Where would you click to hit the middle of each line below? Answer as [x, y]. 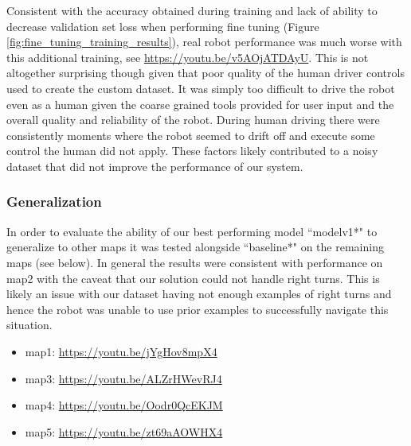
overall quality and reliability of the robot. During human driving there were [193, 120]
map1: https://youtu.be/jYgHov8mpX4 [121, 351]
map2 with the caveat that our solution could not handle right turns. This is [193, 278]
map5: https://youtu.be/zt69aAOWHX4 [124, 431]
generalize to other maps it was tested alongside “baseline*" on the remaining [195, 247]
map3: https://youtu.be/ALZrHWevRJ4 [123, 378]
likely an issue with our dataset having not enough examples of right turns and [199, 294]
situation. [29, 325]
